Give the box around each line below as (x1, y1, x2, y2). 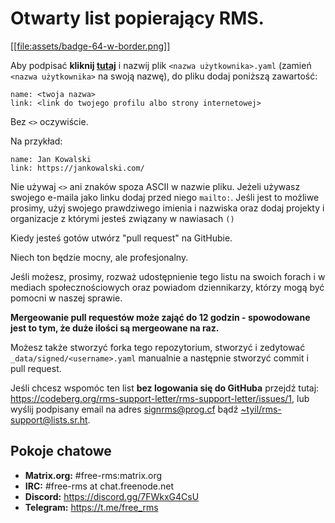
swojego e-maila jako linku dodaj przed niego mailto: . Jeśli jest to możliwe (10, 191, 320, 203)
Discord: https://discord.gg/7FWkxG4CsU (24, 490, 200, 502)
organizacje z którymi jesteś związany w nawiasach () (10, 212, 235, 224)
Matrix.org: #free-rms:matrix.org (24, 469, 163, 481)
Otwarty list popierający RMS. (10, 7, 265, 30)
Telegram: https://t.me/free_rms (24, 501, 159, 513)
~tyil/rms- (240, 403, 282, 415)
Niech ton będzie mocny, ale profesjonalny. (10, 251, 189, 263)
